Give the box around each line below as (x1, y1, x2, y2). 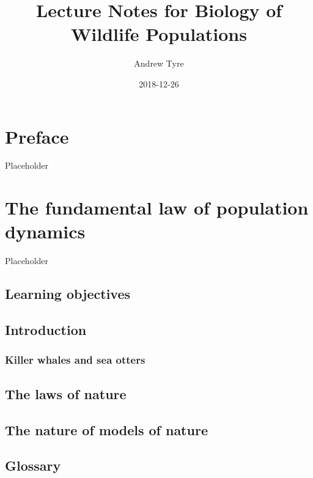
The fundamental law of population (5, 195, 309, 220)
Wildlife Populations (71, 21, 247, 46)
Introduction (5, 320, 87, 339)
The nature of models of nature (5, 420, 208, 439)
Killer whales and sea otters (5, 352, 145, 367)
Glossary (5, 456, 61, 475)
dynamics (5, 219, 86, 244)
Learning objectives (5, 284, 131, 303)
